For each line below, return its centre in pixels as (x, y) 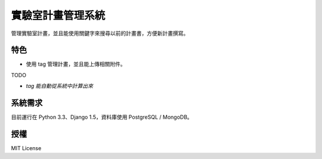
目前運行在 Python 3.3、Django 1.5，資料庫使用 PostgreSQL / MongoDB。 (102, 117)
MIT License (26, 148)
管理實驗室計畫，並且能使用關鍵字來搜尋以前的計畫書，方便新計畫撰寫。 (100, 33)
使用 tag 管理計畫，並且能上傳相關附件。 (76, 64)
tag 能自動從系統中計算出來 (60, 86)
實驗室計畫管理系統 (58, 15)
